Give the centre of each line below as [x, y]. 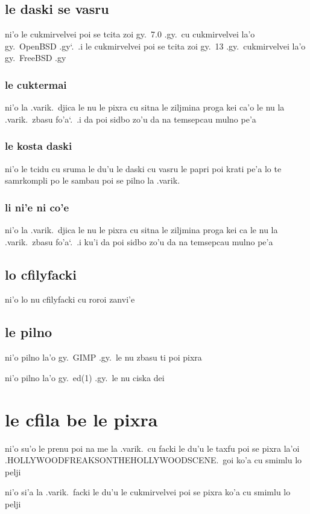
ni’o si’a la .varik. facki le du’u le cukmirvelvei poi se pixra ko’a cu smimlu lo [148, 492]
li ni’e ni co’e [37, 207]
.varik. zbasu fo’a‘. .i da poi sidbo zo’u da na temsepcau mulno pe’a [131, 119]
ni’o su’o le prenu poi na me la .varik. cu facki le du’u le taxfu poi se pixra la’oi [152, 448]
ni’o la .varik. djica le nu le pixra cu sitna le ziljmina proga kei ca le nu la [141, 230]
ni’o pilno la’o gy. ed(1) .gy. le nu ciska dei [85, 377]
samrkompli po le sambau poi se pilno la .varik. [93, 180]
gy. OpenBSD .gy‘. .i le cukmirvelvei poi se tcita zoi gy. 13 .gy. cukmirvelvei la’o [155, 46]
